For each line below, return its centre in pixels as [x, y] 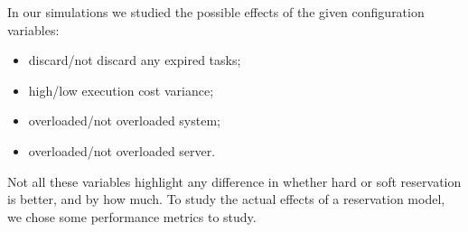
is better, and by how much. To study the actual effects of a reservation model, [226, 199]
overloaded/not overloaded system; [124, 121]
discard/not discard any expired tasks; [135, 60]
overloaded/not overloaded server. [122, 150]
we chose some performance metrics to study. [132, 216]
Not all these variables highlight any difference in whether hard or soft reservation [234, 181]
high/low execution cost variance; [121, 90]
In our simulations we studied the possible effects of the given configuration [216, 12]
